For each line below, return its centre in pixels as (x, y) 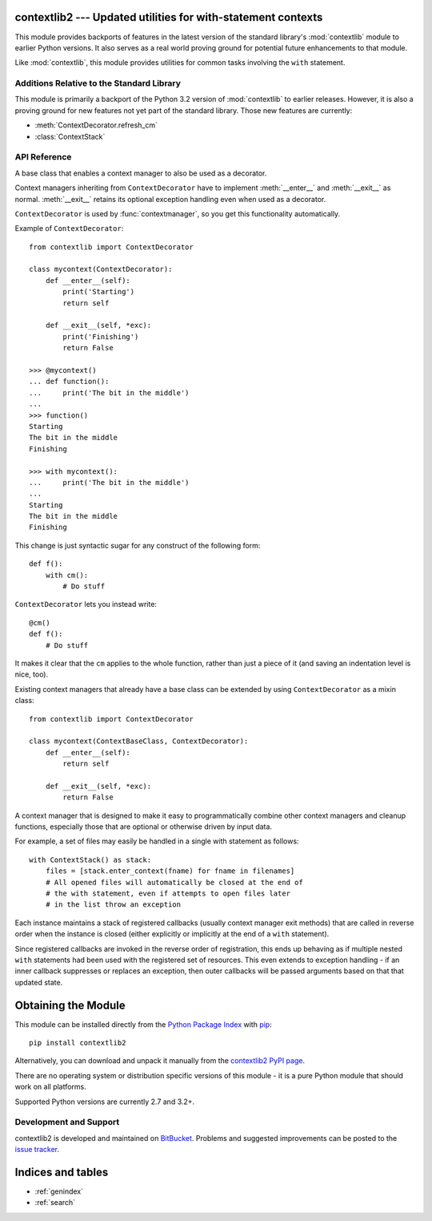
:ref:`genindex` (59, 1191)
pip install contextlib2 (78, 1043)
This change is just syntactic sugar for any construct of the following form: (138, 545)
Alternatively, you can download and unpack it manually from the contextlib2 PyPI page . (160, 1061)
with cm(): (67, 575)
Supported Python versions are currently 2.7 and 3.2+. (105, 1102)
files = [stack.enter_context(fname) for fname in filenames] (170, 871)
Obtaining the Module (70, 1005)
